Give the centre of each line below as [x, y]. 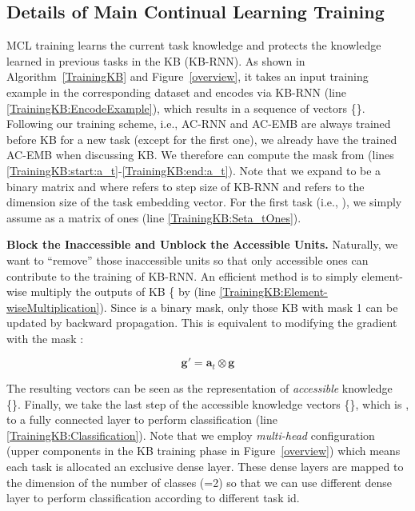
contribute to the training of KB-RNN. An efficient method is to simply [182, 275]
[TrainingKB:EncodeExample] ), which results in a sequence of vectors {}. [186, 108]
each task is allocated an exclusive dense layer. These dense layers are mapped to [205, 466]
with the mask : [45, 338]
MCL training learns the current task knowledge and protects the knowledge [194, 45]
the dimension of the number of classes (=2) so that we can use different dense [199, 482]
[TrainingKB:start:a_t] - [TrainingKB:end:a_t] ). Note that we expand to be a [194, 170]
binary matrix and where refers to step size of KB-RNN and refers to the [186, 186]
